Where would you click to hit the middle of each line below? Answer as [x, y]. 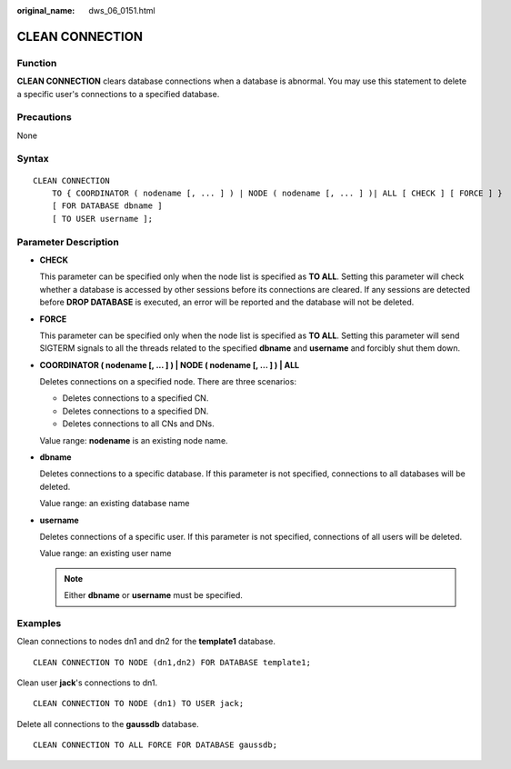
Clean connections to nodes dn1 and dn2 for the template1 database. [146, 642]
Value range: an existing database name [115, 504]
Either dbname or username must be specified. [153, 595]
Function [37, 63]
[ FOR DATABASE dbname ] [107, 206]
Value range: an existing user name [105, 554]
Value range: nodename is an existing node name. [134, 440]
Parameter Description [68, 242]
